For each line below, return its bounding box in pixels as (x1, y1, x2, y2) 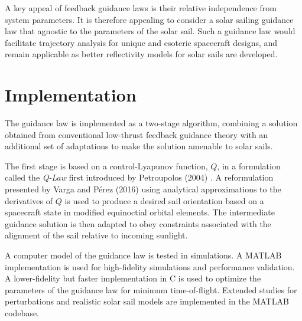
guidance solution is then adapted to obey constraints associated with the (5, 217, 271, 230)
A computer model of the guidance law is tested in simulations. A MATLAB (5, 249, 282, 261)
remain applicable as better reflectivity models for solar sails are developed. (5, 48, 278, 60)
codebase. (5, 307, 40, 319)
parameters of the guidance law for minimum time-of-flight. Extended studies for (5, 283, 297, 296)
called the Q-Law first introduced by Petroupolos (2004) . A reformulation (5, 171, 274, 184)
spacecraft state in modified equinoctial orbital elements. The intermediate (5, 206, 275, 218)
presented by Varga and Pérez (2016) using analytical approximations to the (5, 183, 281, 195)
